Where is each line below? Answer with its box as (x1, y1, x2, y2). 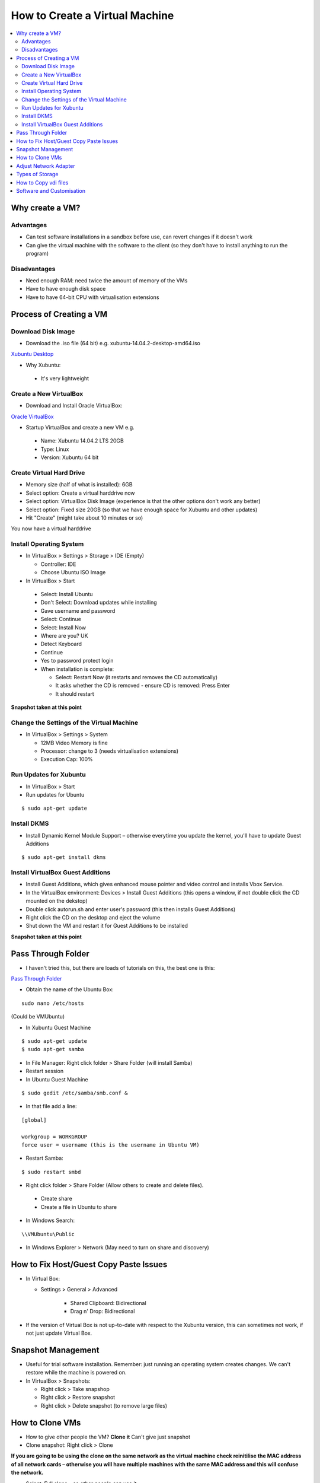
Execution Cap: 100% (40, 756, 93, 763)
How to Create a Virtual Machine (11, 9, 174, 22)
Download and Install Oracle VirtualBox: (25, 402, 123, 409)
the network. (11, 1469, 44, 1476)
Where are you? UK (40, 632, 88, 639)
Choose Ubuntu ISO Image (40, 569, 106, 576)
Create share (40, 1195, 72, 1202)
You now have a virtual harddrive (11, 525, 91, 532)
